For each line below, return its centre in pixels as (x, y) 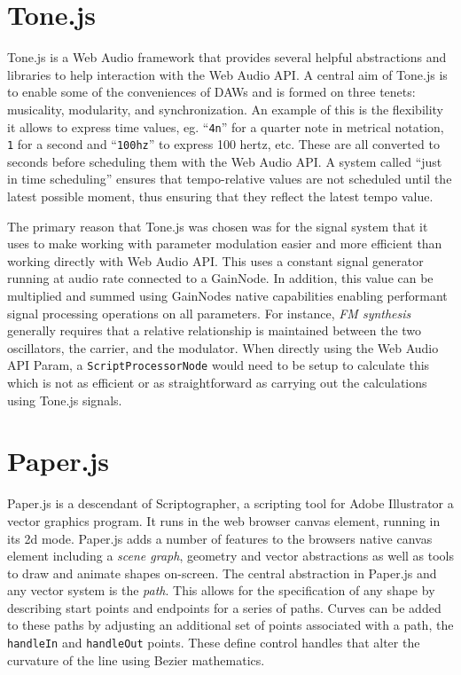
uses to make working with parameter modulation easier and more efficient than (225, 243)
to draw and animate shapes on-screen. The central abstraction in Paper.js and (222, 573)
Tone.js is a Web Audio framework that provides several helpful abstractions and (227, 57)
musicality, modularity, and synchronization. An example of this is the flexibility (225, 109)
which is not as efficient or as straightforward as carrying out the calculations (217, 382)
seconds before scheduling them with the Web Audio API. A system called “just (225, 161)
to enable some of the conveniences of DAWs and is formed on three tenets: (211, 92)
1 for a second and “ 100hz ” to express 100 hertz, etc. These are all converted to (223, 144)
